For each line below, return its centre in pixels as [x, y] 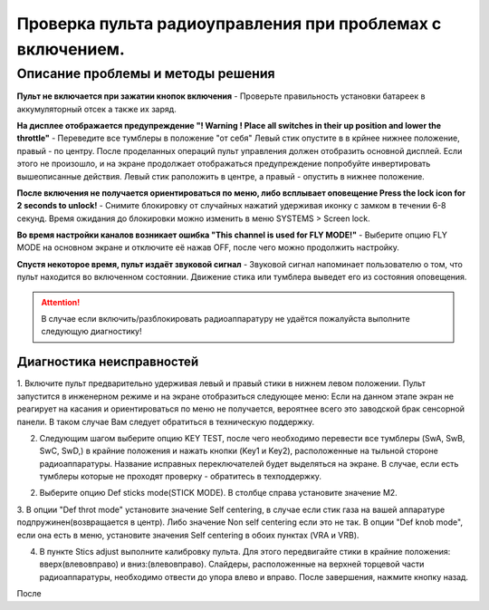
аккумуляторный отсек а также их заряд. [96, 109]
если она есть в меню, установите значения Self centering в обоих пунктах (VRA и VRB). [188, 535]
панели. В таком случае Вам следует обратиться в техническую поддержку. [166, 421]
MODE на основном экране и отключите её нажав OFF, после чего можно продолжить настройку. [208, 247]
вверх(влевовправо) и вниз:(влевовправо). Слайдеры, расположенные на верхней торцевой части [232, 564]
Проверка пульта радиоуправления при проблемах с [229, 24]
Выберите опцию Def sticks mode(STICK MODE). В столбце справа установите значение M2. [218, 493]
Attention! [61, 302]
